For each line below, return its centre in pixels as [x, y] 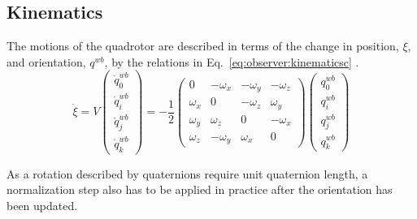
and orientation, [46, 61]
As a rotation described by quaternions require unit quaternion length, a [187, 173]
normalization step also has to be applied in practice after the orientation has [200, 189]
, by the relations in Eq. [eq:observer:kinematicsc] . [232, 61]
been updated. [42, 205]
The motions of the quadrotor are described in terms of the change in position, [203, 46]
